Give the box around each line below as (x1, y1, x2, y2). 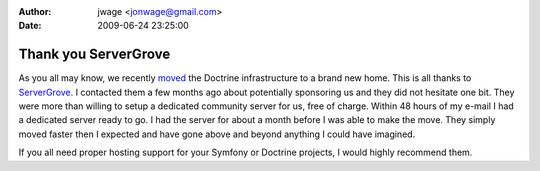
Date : (18, 20, 42, 32)
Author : (18, 6, 52, 17)
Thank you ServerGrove (18, 46, 171, 63)
